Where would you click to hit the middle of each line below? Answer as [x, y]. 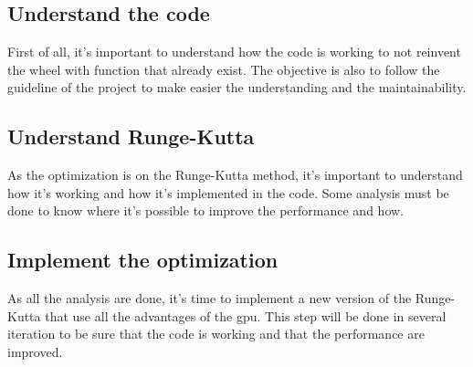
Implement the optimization [143, 260]
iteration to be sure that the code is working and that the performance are [216, 334]
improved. [35, 351]
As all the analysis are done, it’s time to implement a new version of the [210, 298]
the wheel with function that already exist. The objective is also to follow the [224, 69]
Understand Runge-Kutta [131, 136]
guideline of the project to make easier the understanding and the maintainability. [237, 87]
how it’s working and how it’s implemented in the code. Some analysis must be [228, 192]
